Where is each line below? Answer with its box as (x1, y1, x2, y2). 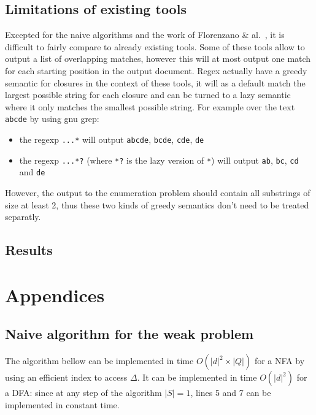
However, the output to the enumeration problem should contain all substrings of (5, 186, 310, 199)
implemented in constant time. (5, 398, 120, 411)
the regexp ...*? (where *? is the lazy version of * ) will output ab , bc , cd (19, 153, 299, 166)
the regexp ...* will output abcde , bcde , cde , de (19, 133, 204, 146)
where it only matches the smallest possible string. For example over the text (5, 100, 295, 113)
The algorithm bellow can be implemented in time (5, 354, 194, 367)
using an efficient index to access (5, 371, 128, 384)
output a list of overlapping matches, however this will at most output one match (5, 52, 311, 65)
